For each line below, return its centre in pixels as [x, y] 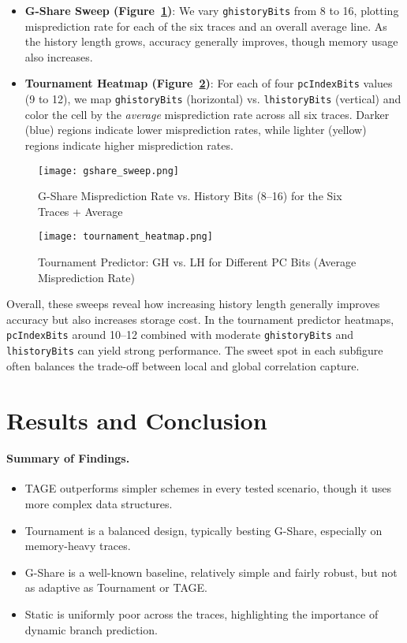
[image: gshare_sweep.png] [108, 171]
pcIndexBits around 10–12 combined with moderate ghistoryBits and [180, 335]
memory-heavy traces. [78, 546]
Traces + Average [80, 211]
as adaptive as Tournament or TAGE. [116, 587]
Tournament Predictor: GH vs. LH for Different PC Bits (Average [197, 262]
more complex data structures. [99, 504]
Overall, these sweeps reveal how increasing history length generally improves [193, 304]
